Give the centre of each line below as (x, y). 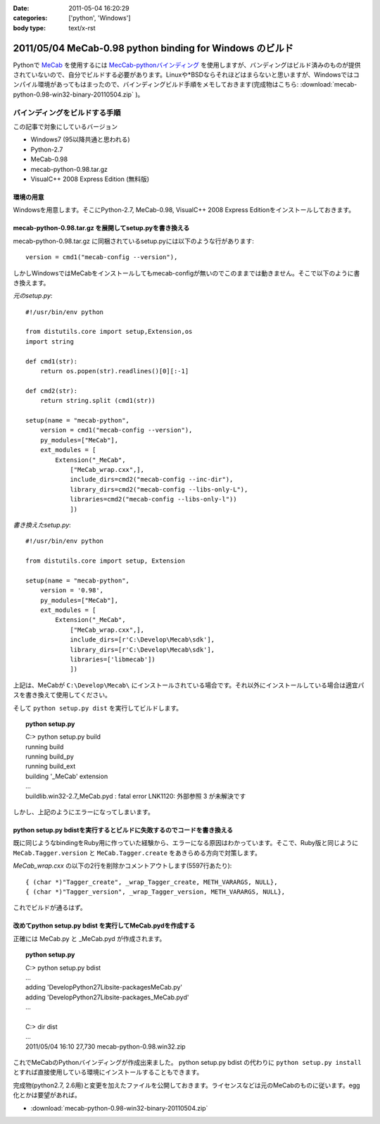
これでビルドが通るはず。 (50, 908)
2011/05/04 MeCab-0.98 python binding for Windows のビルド (153, 48)
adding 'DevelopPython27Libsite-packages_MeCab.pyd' (107, 997)
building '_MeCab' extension (67, 776)
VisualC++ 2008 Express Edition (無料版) (90, 179)
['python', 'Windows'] (100, 18)
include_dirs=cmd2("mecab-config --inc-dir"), (152, 480)
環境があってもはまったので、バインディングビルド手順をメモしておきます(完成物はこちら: (168, 85)
